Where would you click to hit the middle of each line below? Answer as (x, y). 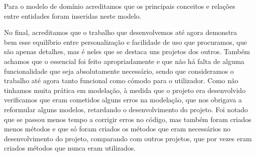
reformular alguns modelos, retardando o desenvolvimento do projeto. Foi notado (126, 109)
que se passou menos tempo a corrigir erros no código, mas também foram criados (128, 119)
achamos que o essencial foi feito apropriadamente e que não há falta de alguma (124, 61)
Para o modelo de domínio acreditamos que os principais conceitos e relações (120, 6)
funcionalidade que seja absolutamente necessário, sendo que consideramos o (119, 71)
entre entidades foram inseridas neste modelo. (73, 16)
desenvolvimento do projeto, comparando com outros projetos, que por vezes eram (128, 138)
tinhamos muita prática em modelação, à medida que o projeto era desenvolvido (125, 90)
